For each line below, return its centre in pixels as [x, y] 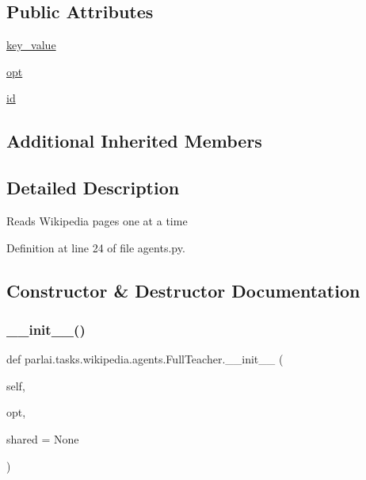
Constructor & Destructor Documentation [183, 290]
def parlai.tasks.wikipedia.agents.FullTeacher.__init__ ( [145, 359]
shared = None [43, 438]
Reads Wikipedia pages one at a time [97, 220]
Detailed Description [93, 188]
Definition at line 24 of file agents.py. [96, 247]
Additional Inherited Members [134, 141]
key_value [31, 45]
